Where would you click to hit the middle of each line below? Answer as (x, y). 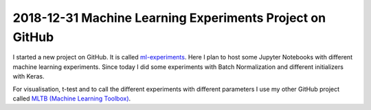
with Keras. (29, 77)
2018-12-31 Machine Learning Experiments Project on (169, 18)
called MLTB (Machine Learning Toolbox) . (72, 98)
